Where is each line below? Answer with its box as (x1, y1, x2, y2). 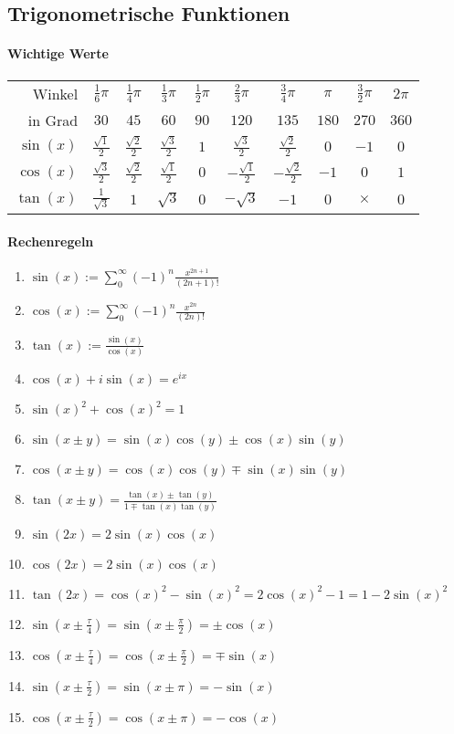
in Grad (27, 109, 79, 131)
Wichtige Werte (7, 44, 109, 63)
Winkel (32, 82, 79, 104)
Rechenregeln (7, 231, 94, 250)
